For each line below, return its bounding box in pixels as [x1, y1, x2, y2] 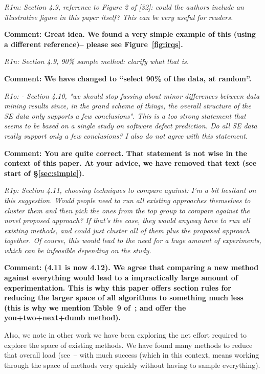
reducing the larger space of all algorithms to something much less [4, 292, 244, 303]
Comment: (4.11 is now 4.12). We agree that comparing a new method [4, 262, 259, 273]
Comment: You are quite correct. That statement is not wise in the [4, 147, 247, 158]
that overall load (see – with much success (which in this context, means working [4, 349, 259, 360]
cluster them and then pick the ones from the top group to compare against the [4, 205, 250, 215]
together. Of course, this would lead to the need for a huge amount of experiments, [4, 235, 261, 246]
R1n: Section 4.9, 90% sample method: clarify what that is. [4, 56, 189, 67]
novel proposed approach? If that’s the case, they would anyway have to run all [4, 215, 250, 226]
